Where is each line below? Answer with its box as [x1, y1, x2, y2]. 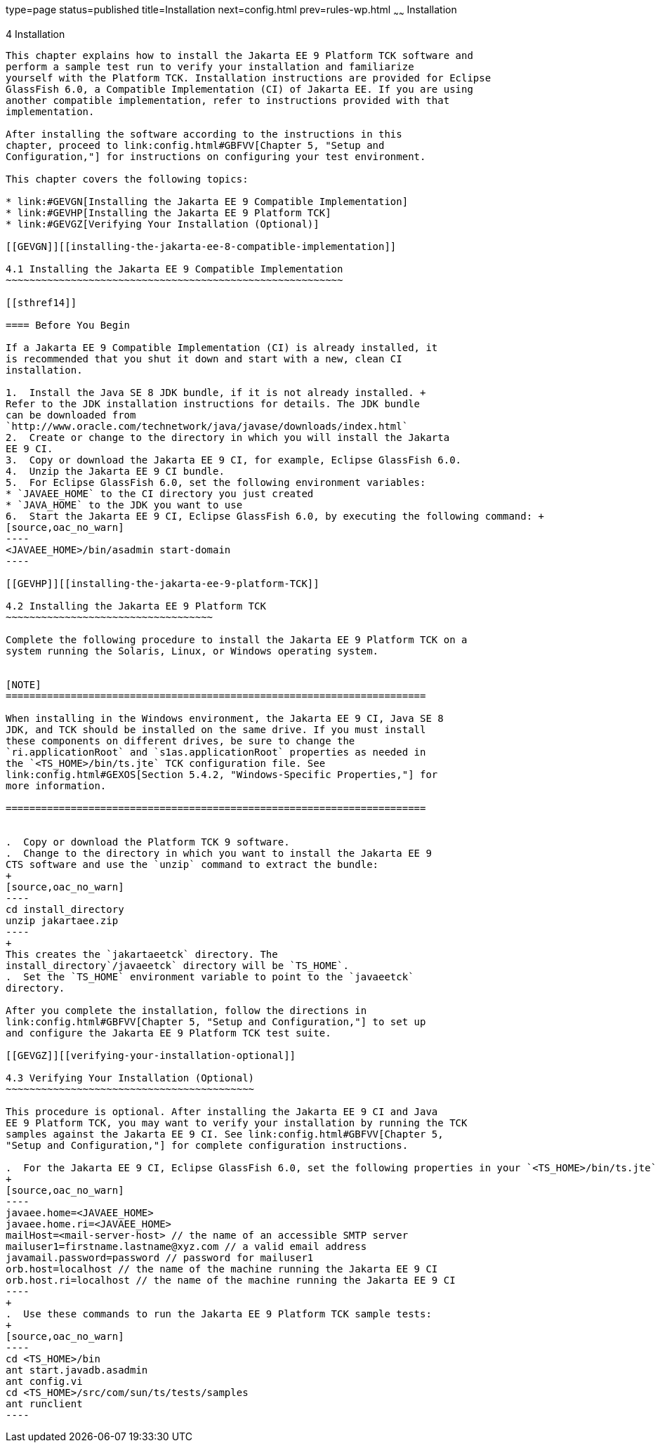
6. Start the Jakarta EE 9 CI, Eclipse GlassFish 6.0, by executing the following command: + [6, 510, 545, 522]
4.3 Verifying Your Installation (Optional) [6, 1072, 255, 1084]
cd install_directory [6, 903, 124, 915]
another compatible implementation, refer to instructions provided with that [6, 94, 450, 106]
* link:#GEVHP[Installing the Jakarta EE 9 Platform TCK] [6, 206, 331, 218]
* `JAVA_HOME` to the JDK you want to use [6, 499, 243, 511]
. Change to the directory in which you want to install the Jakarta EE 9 [6, 847, 432, 859]
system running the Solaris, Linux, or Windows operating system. [6, 645, 379, 657]
